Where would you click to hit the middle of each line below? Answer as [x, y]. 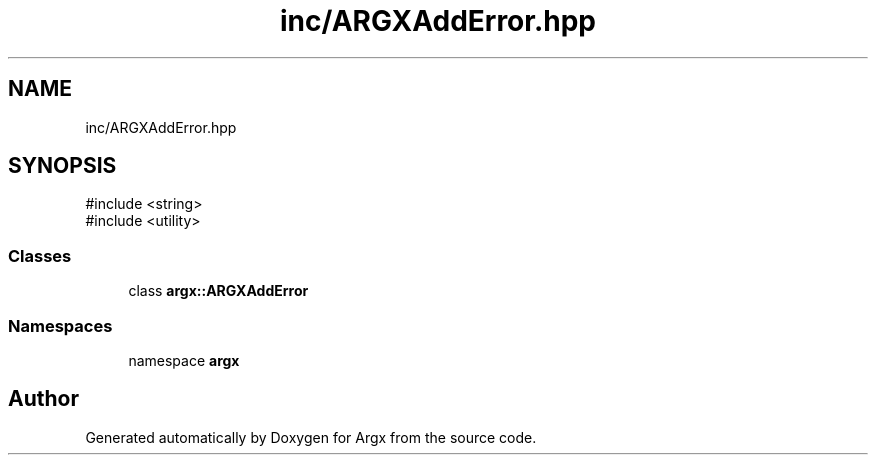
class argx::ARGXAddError [218, 291]
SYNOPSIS [62, 166]
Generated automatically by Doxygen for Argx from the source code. [311, 437]
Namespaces [60, 325]
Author [43, 399]
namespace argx [184, 360]
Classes [40, 255]
